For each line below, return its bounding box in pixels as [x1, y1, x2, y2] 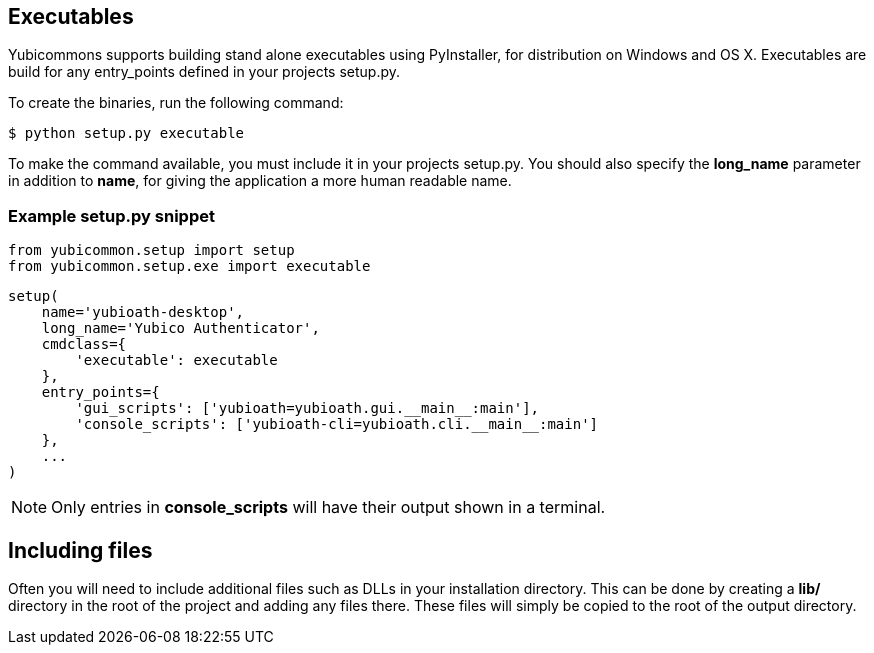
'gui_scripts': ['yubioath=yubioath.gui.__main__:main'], [75, 400, 540, 417]
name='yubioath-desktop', [41, 304, 245, 321]
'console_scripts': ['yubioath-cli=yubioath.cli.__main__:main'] [75, 416, 599, 433]
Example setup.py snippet [8, 205, 215, 226]
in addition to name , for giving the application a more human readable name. [8, 172, 512, 190]
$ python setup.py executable [8, 125, 245, 142]
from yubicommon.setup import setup [8, 242, 295, 259]
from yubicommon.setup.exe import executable [8, 258, 371, 275]
